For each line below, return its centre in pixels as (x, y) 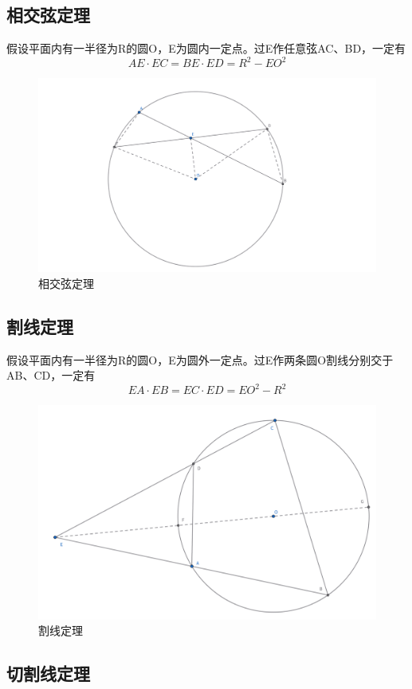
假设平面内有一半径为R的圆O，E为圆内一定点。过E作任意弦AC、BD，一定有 (206, 48)
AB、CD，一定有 (51, 375)
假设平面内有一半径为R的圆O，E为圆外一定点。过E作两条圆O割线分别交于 (200, 359)
